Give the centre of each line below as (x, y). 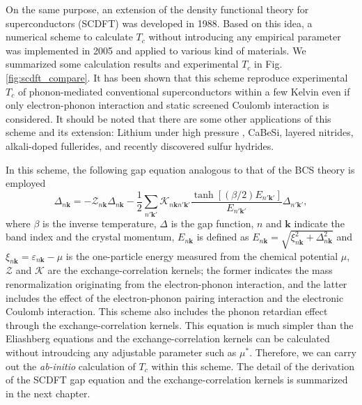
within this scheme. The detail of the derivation (253, 366)
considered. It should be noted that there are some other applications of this (168, 118)
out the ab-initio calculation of (71, 366)
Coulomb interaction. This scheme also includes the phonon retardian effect (167, 311)
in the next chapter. (48, 393)
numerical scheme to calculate (69, 37)
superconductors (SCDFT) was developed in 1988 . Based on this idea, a (159, 23)
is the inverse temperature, (100, 223)
